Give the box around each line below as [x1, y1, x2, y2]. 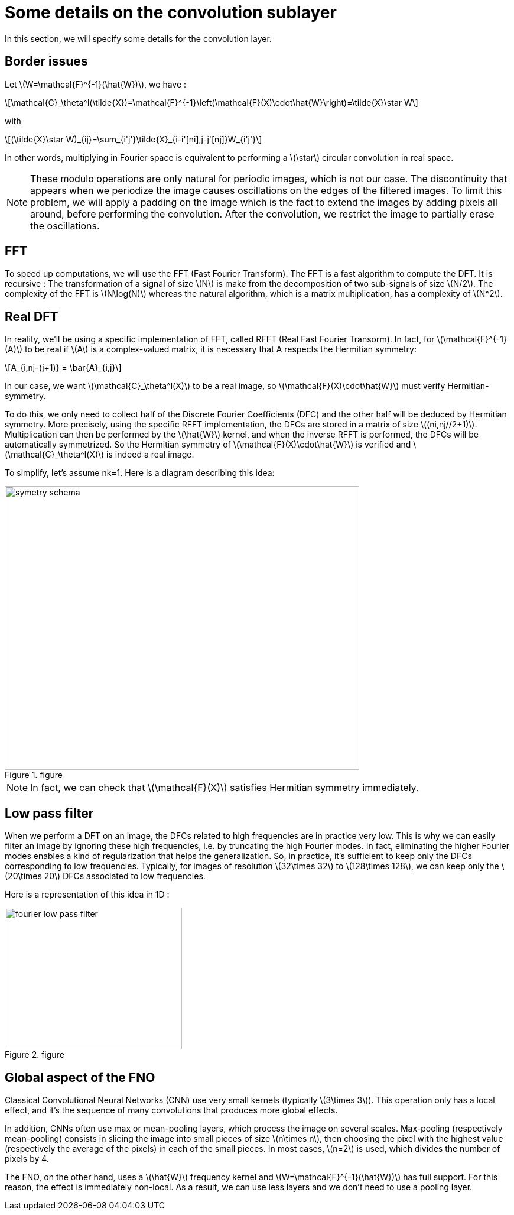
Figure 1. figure [5, 770, 63, 780]
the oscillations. [30, 219, 100, 232]
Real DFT [5, 309, 58, 324]
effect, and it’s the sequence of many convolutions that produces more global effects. [5, 1104, 338, 1115]
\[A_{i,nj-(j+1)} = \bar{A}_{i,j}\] [5, 362, 122, 373]
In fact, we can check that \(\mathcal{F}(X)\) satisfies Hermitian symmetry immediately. [30, 782, 419, 794]
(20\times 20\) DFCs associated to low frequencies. [5, 871, 206, 882]
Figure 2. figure [5, 1049, 64, 1060]
